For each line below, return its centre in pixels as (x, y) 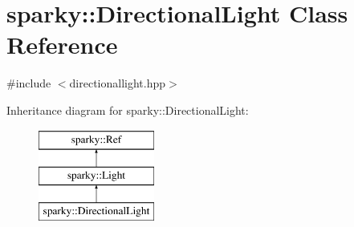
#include (29, 83)
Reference (62, 45)
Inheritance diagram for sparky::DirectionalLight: (128, 109)
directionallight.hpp (118, 83)
